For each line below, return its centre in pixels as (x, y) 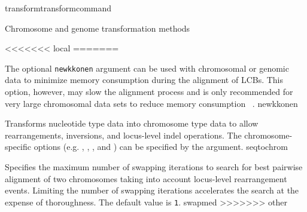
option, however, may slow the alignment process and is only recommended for (149, 92)
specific (18, 147)
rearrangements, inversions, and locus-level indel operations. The (123, 135)
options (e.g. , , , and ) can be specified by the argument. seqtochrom (161, 147)
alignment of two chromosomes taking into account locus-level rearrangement (146, 178)
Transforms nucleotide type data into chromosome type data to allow (132, 123)
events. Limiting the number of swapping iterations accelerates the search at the (152, 190)
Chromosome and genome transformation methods (98, 28)
